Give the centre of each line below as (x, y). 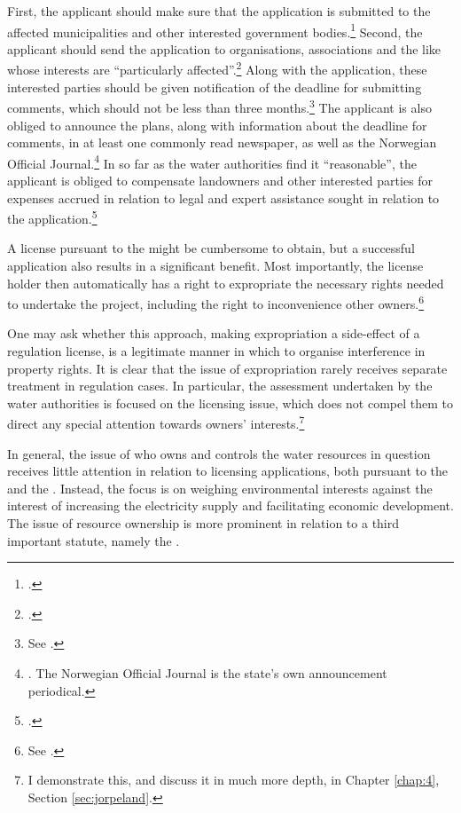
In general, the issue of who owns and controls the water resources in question (219, 453)
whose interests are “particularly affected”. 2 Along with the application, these (217, 68)
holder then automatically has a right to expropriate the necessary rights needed (226, 283)
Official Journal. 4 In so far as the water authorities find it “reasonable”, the (212, 162)
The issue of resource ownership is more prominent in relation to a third (203, 523)
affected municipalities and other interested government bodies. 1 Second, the (215, 30)
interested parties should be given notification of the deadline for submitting (215, 87)
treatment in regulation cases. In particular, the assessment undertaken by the (220, 386)
